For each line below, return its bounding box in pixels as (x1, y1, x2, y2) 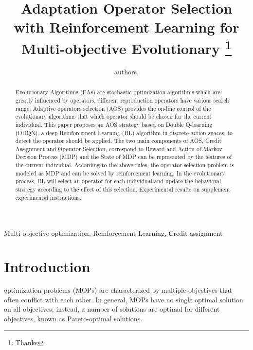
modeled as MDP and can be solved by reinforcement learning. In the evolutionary (15, 169, 225, 177)
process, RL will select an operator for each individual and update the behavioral (15, 177, 221, 185)
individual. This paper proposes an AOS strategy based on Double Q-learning (15, 120, 213, 128)
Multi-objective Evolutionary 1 (21, 36, 232, 58)
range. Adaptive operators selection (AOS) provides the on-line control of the (15, 104, 211, 112)
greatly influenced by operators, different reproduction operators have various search (15, 96, 229, 104)
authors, (114, 66, 139, 76)
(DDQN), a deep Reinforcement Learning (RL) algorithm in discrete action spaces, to (15, 128, 233, 137)
